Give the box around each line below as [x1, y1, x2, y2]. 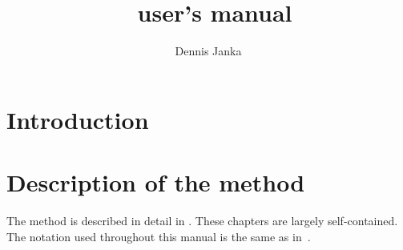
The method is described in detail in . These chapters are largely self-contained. [6, 212, 398, 229]
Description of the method [6, 166, 305, 199]
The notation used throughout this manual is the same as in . [6, 228, 311, 244]
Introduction [6, 103, 149, 135]
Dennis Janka [175, 42, 242, 59]
